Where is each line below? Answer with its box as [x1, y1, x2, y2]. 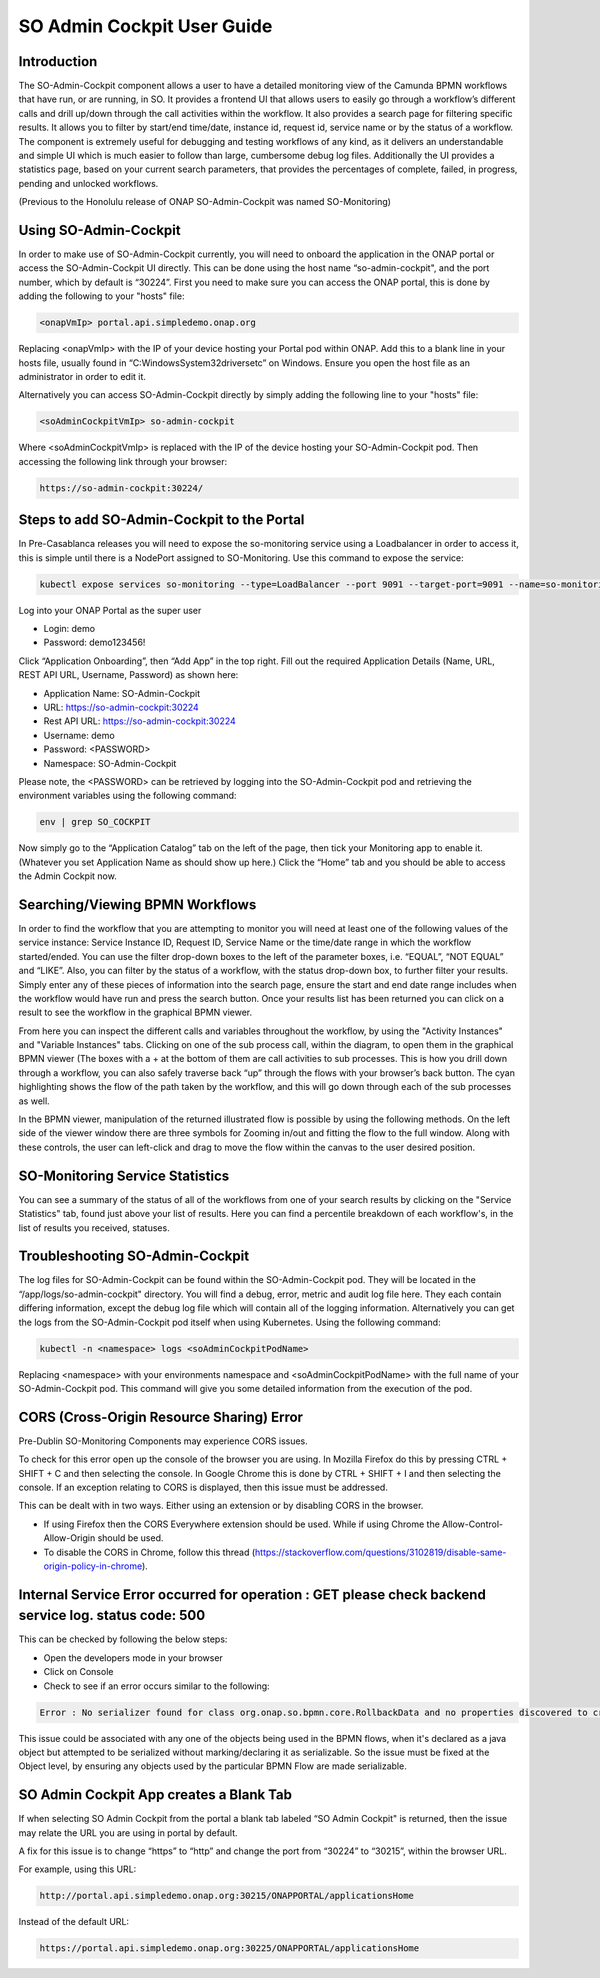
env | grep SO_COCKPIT [39, 816, 151, 828]
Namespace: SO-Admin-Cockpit [43, 757, 177, 769]
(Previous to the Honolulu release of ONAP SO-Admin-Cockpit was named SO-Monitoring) [18, 196, 392, 208]
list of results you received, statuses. [18, 1221, 170, 1234]
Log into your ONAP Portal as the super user [18, 604, 202, 616]
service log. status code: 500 [18, 1607, 206, 1624]
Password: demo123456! [43, 636, 146, 649]
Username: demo [43, 729, 115, 741]
